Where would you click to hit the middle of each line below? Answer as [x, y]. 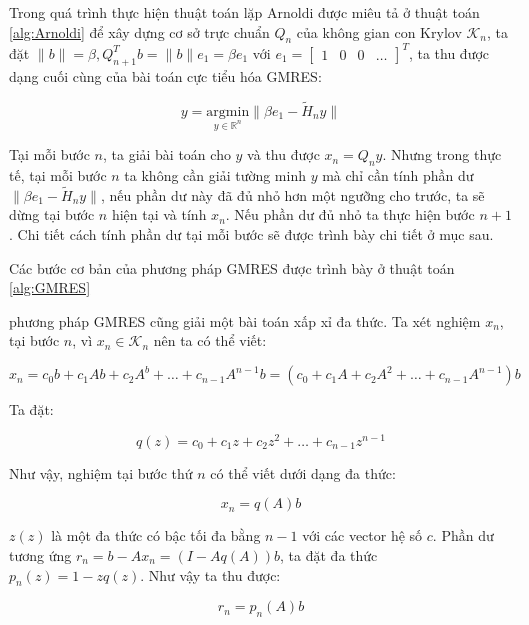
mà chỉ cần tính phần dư [398, 175]
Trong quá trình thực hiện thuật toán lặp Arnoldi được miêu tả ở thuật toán [244, 12]
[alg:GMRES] [50, 287]
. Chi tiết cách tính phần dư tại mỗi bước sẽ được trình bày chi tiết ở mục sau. [251, 234]
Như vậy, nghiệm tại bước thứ [101, 472]
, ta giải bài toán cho [166, 154]
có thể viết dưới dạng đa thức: [303, 472]
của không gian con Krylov [379, 31]
